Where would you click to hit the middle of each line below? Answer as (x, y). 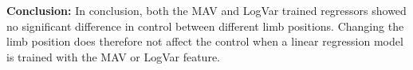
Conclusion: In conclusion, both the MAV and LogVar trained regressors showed (206, 10)
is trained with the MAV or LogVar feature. (114, 56)
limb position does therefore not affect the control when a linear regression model (205, 41)
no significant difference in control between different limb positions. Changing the (205, 26)
